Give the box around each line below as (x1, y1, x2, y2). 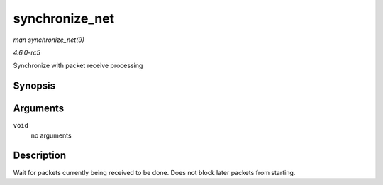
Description (13, 150, 67, 162)
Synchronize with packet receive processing (13, 61, 143, 70)
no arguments (30, 131, 72, 140)
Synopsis (13, 80, 56, 92)
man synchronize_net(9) (13, 35, 85, 44)
